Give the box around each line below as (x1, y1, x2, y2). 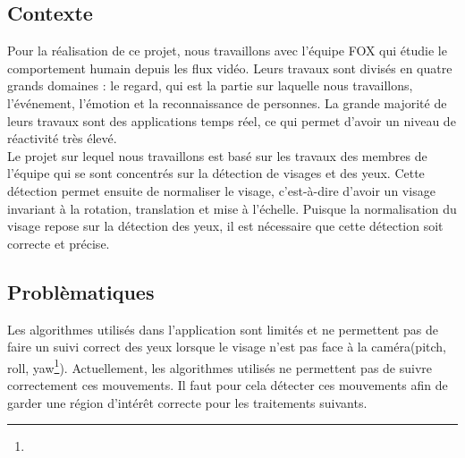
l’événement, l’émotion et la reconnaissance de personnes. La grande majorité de (7, 93, 447, 112)
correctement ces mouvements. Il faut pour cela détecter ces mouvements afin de (7, 375, 448, 394)
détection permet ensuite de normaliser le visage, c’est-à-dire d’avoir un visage (7, 181, 435, 199)
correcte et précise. (7, 233, 110, 252)
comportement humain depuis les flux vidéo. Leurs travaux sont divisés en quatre (7, 58, 452, 77)
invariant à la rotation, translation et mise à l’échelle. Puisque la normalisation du (7, 199, 457, 217)
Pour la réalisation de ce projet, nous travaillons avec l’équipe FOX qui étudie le (7, 41, 447, 60)
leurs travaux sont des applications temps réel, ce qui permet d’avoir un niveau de (7, 111, 456, 130)
